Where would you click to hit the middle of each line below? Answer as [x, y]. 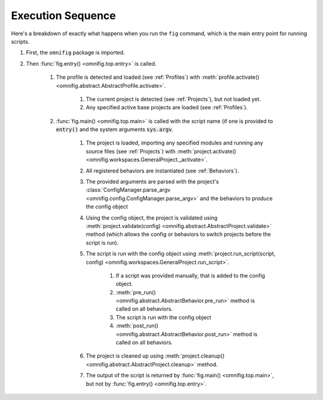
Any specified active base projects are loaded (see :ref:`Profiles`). [167, 107]
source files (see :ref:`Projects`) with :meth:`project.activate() [161, 151]
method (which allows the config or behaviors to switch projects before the [179, 234]
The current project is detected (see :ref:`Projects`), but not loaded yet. [173, 99]
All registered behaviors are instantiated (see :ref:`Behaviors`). [162, 171]
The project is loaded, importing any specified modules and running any [174, 143]
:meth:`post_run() [137, 326]
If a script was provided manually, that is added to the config [191, 275]
